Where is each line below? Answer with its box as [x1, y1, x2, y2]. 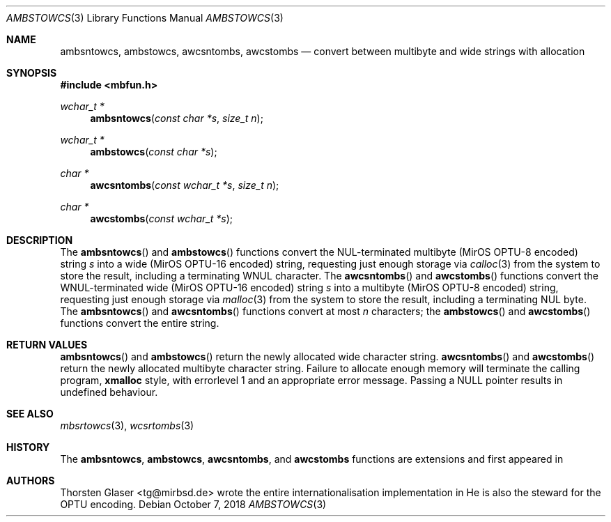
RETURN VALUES [6, 339, 88, 351]
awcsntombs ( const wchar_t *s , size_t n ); [90, 179, 279, 191]
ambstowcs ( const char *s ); [90, 146, 217, 158]
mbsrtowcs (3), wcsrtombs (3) [60, 420, 194, 431]
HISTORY [6, 441, 50, 453]
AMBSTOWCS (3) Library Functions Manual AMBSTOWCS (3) [6, 12, 284, 24]
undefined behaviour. [60, 386, 158, 398]
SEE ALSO [6, 408, 54, 420]
